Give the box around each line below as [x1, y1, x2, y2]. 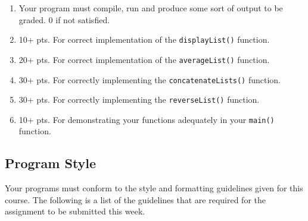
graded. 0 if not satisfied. [18, 13, 110, 26]
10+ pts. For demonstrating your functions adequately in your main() [18, 113, 275, 125]
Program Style [5, 154, 97, 172]
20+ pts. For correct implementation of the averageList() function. [18, 53, 270, 65]
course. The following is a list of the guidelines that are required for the [5, 193, 266, 206]
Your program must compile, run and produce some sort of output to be [18, 2, 283, 14]
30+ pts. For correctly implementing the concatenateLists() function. [18, 73, 281, 86]
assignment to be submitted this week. [5, 205, 145, 217]
